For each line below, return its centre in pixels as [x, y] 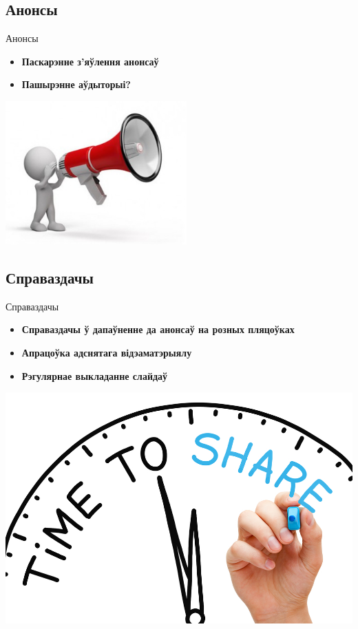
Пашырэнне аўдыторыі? [76, 84]
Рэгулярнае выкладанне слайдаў [95, 375]
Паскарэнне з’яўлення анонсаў [90, 61]
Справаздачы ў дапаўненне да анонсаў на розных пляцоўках [158, 329]
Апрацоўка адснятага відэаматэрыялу [107, 352]
